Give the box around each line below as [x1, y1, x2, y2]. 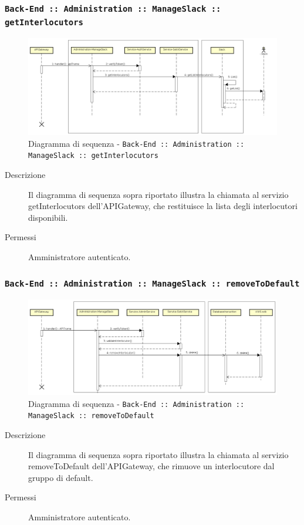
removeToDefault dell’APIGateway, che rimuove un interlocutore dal [28, 460, 275, 472]
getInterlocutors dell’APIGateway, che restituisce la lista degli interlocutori [28, 200, 298, 212]
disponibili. [28, 211, 68, 223]
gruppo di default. [28, 471, 93, 483]
